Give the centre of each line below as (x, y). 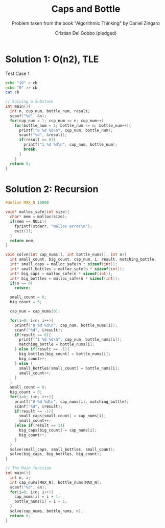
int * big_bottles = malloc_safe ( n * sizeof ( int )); (65, 278)
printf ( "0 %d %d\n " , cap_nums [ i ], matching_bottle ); (72, 402)
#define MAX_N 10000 (27, 203)
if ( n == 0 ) (21, 283)
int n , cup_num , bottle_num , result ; (50, 111)
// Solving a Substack (29, 102)
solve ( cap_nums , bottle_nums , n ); (46, 511)
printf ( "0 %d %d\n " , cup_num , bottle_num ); (66, 130)
